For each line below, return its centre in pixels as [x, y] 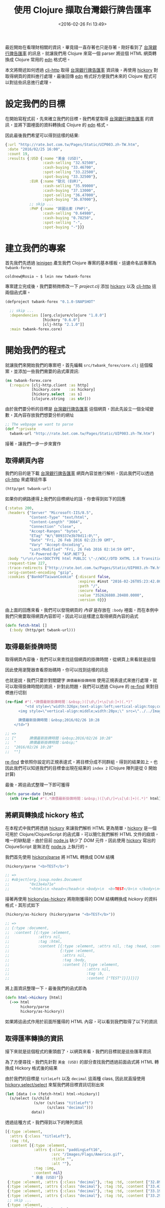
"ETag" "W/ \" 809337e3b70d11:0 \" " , [64, 536]
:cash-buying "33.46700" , [69, 168]
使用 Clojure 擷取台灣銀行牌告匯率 [82, 10]
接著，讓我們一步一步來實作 [33, 444]
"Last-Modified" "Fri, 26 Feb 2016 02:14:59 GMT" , [82, 550]
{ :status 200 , [20, 508]
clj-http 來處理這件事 [26, 480]
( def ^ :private [21, 429]
